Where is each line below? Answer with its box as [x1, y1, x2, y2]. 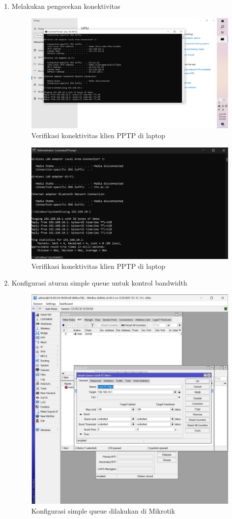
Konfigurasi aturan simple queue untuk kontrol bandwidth [11, 277, 187, 288]
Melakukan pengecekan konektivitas [11, 1, 120, 11]
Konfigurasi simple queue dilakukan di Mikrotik [31, 505, 175, 516]
